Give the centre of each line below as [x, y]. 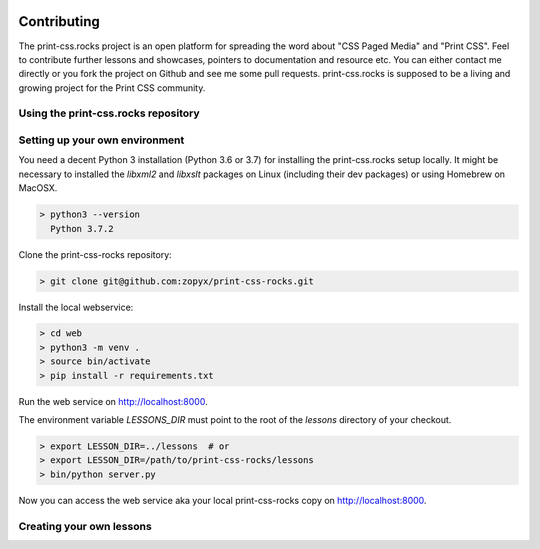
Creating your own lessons [85, 526]
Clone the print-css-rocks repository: [95, 254]
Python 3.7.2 [82, 228]
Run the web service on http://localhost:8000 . [113, 401]
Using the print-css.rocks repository [109, 113]
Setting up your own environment [101, 140]
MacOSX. [38, 188]
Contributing [59, 21]
